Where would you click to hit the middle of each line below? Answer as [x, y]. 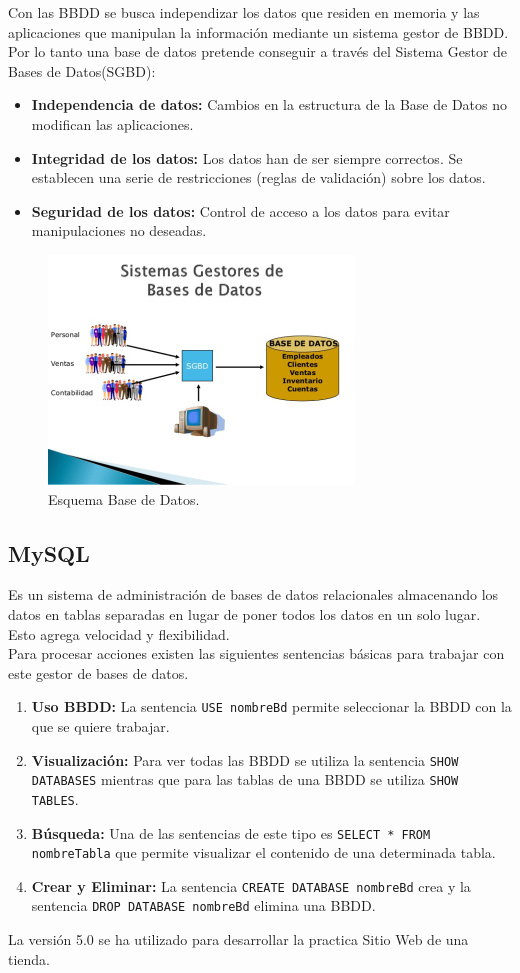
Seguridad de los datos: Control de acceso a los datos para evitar [240, 210]
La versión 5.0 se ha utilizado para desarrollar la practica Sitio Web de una [238, 939]
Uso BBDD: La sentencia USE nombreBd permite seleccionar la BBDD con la [271, 706]
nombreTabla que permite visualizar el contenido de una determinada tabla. [263, 852]
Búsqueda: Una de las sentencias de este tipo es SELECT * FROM [231, 832]
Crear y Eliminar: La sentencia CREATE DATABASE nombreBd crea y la [251, 885]
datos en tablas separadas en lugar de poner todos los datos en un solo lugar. [244, 613]
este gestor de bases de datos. [98, 672]
